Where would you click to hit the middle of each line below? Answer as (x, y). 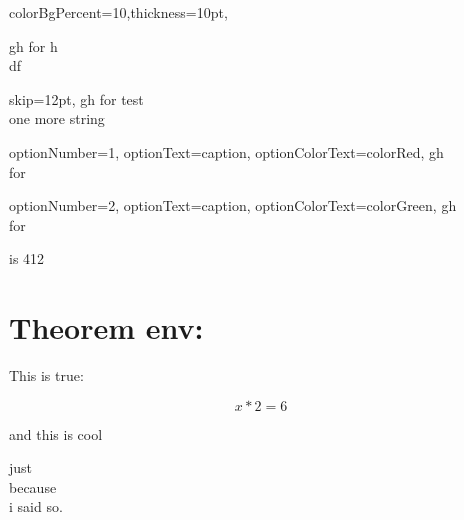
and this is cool (56, 433)
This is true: (46, 375)
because (33, 486)
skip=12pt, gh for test (76, 98)
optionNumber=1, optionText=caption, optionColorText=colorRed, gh (226, 151)
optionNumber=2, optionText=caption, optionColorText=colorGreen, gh (233, 205)
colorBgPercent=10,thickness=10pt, (118, 12)
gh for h (33, 45)
